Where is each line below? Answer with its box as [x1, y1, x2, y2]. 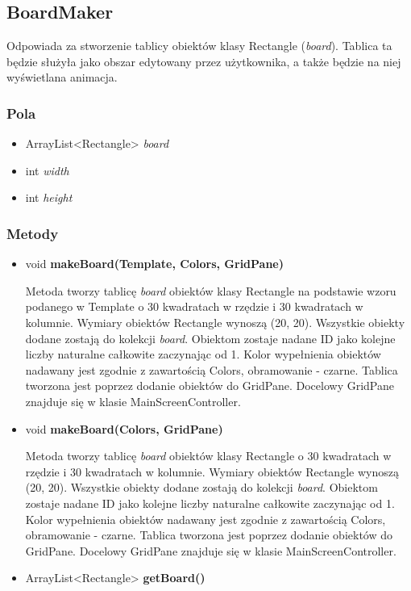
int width [25, 161, 69, 178]
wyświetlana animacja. [6, 69, 118, 86]
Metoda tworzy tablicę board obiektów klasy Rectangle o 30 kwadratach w [25, 447, 392, 464]
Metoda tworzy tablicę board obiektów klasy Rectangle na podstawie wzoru [25, 282, 396, 299]
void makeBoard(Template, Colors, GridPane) [25, 255, 284, 272]
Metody [6, 223, 59, 243]
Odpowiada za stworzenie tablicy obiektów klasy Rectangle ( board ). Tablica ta [6, 37, 392, 54]
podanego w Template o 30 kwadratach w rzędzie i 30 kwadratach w [25, 298, 363, 315]
